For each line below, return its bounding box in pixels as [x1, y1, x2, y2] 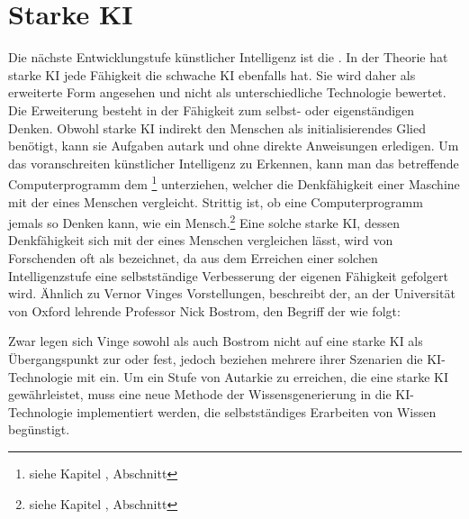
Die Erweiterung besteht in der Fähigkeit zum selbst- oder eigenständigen [8, 100, 415, 119]
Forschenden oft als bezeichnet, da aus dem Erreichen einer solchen [8, 248, 378, 267]
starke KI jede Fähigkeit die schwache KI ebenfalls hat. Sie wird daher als [8, 65, 416, 84]
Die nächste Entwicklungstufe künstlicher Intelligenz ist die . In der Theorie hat [8, 48, 448, 67]
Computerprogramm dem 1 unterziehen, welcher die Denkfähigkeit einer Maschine [8, 172, 460, 193]
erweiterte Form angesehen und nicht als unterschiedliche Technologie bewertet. [8, 83, 446, 102]
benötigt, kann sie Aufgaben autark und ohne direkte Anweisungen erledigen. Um [8, 136, 459, 155]
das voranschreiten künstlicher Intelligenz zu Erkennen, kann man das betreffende [8, 153, 459, 172]
